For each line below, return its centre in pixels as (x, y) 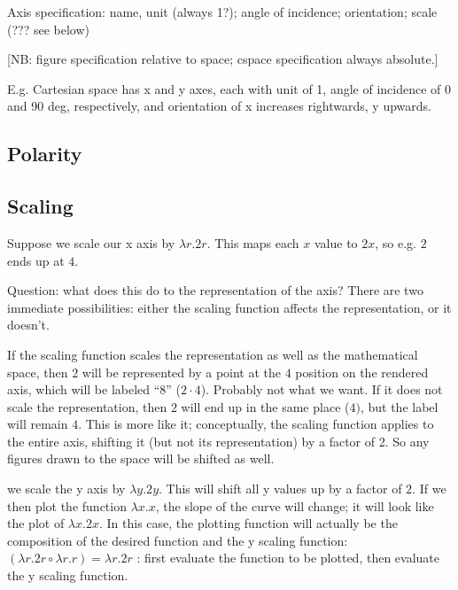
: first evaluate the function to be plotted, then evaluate (288, 558)
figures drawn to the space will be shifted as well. (141, 458)
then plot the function (67, 505)
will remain (38, 424)
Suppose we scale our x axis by (91, 242)
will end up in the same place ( (265, 406)
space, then (38, 372)
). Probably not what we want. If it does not (322, 389)
